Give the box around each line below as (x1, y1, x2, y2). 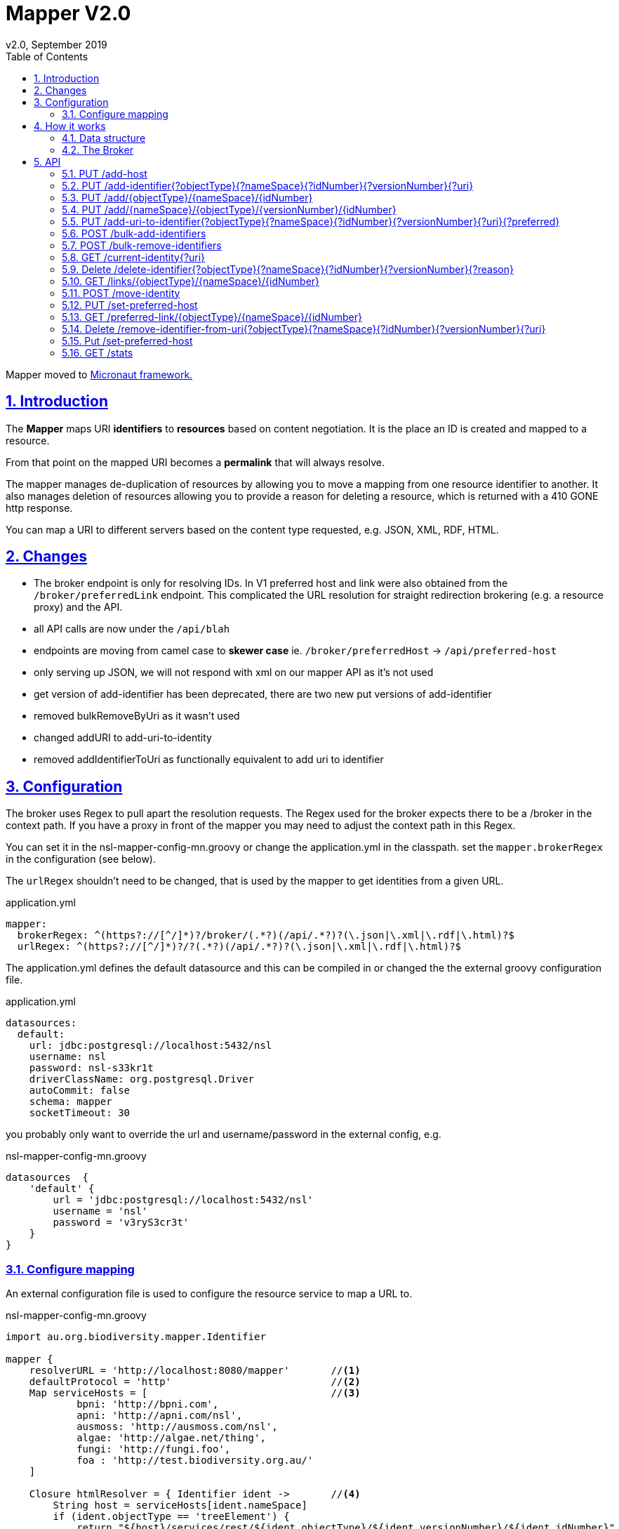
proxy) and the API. (34, 601, 123, 614)
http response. (6, 501, 73, 514)
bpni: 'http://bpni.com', (76, 1398, 219, 1410)
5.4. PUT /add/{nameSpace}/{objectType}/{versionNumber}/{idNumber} (62, 203, 397, 216)
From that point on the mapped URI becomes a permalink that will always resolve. (6, 456, 385, 468)
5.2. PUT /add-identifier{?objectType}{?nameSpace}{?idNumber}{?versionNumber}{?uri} (62, 179, 474, 192)
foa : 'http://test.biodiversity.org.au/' (76, 1455, 314, 1467)
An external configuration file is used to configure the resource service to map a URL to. (6, 1288, 413, 1300)
